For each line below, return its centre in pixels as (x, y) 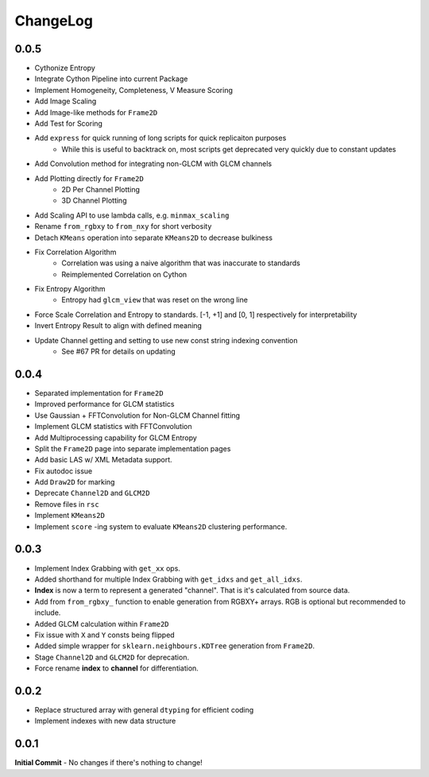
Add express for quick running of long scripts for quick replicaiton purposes (160, 138)
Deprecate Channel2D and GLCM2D (92, 493)
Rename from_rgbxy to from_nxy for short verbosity (123, 226)
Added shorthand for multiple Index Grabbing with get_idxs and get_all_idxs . (168, 579)
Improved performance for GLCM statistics (104, 404)
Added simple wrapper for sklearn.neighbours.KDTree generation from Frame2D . (175, 646)
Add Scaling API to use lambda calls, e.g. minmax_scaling (132, 215)
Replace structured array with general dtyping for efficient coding (144, 709)
